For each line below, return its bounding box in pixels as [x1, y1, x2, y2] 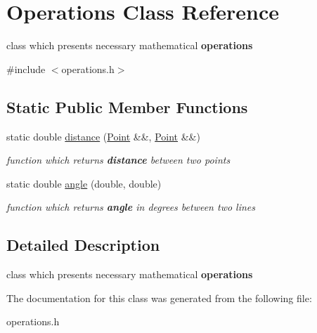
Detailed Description [6, 234, 160, 256]
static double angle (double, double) [6, 176, 162, 190]
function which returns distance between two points [6, 152, 231, 167]
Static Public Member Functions [6, 96, 248, 117]
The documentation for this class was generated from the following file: [6, 290, 312, 305]
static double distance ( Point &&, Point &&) [6, 129, 200, 143]
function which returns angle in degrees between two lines [6, 200, 256, 214]
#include [6, 61, 46, 76]
